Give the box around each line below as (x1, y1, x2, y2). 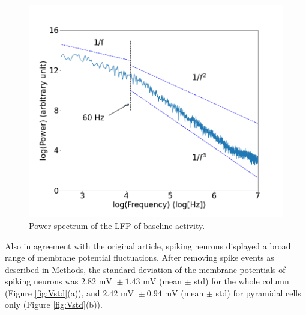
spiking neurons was (5, 275, 79, 287)
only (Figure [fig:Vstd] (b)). (5, 298, 103, 311)
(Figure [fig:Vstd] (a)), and (5, 286, 100, 299)
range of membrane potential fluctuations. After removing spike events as (5, 251, 274, 264)
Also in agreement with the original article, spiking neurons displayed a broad (5, 239, 291, 252)
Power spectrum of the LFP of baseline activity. (29, 219, 205, 231)
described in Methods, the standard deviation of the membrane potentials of (5, 263, 286, 275)
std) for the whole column (194, 275, 289, 287)
